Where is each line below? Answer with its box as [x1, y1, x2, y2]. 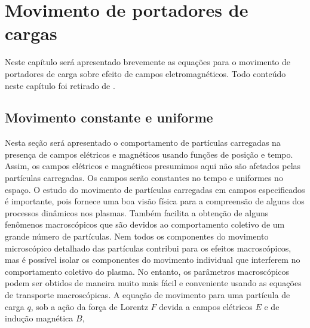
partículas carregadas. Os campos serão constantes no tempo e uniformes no [5, 171, 283, 184]
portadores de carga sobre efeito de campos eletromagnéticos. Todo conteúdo [5, 67, 286, 79]
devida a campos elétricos [159, 300, 253, 312]
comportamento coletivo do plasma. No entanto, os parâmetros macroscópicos [5, 265, 290, 277]
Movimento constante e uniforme [5, 108, 213, 127]
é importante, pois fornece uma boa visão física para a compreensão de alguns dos [5, 195, 305, 207]
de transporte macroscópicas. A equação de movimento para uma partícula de [5, 289, 290, 301]
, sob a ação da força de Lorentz [30, 300, 148, 312]
